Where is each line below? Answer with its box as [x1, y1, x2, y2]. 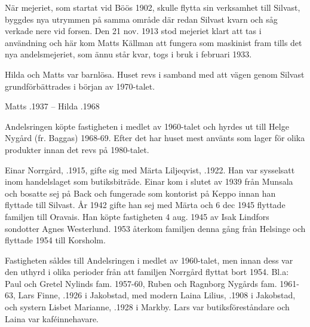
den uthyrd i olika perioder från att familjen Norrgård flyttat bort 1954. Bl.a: [5, 265, 289, 278]
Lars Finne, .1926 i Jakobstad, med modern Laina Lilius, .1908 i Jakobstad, [18, 289, 296, 301]
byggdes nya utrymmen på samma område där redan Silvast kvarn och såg [5, 13, 278, 25]
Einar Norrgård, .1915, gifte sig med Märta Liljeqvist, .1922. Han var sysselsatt [5, 163, 295, 176]
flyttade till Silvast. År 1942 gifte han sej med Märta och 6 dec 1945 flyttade [5, 198, 286, 211]
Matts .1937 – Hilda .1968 [5, 100, 100, 112]
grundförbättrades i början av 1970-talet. [5, 80, 155, 92]
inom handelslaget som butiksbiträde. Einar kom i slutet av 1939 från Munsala [5, 175, 293, 188]
